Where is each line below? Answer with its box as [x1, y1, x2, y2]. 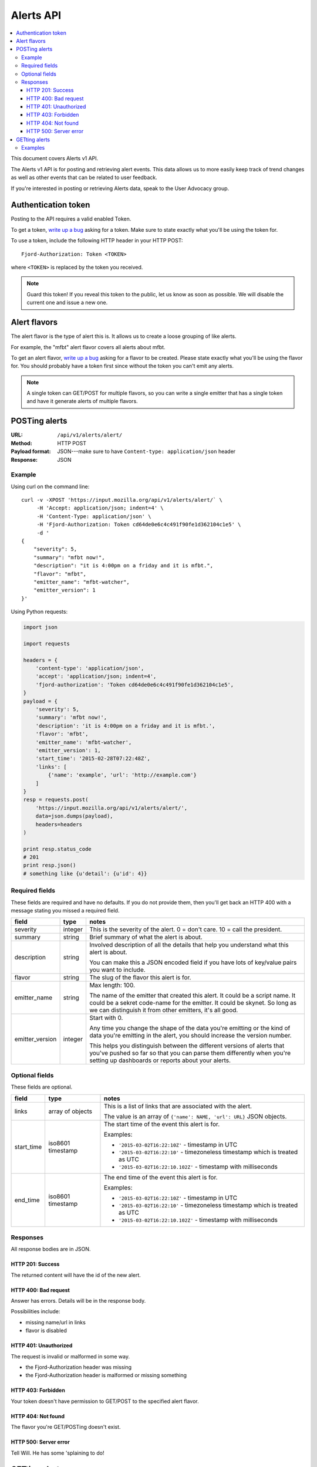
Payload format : [11, 448, 51, 455]
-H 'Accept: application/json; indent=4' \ [36, 505, 164, 512]
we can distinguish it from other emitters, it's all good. [89, 1006, 238, 1015]
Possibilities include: [11, 1308, 60, 1315]
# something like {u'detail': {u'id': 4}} [23, 870, 147, 877]
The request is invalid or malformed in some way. [11, 1353, 130, 1360]
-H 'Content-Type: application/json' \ [36, 513, 152, 519]
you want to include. [89, 966, 146, 974]
